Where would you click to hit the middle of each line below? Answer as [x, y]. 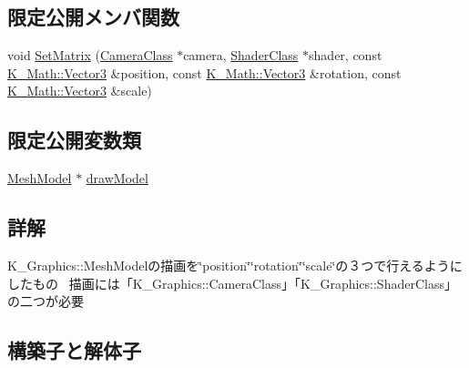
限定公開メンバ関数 [93, 17]
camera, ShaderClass [241, 55]
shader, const [346, 55]
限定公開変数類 [74, 140]
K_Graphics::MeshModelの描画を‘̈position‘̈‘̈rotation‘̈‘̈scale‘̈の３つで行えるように [235, 265]
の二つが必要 [46, 301]
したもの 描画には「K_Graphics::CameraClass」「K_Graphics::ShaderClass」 [232, 283]
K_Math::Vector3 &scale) [80, 91]
